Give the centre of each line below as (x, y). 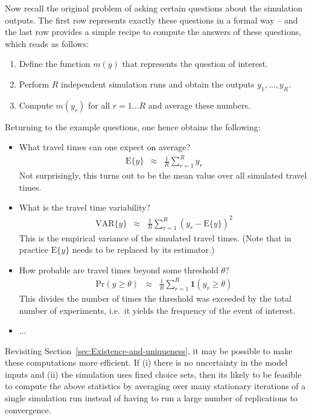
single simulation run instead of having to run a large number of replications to (151, 398)
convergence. (28, 409)
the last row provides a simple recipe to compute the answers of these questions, (153, 32)
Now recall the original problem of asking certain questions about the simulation (154, 8)
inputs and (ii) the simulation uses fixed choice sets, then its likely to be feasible (153, 374)
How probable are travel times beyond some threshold (119, 269)
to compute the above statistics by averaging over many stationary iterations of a (155, 386)
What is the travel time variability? (84, 207)
